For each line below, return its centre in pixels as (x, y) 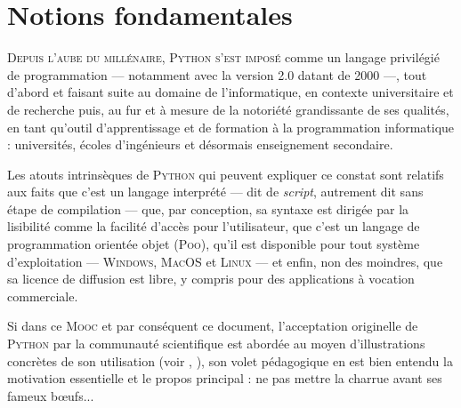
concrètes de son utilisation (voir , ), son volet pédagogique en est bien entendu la (230, 360)
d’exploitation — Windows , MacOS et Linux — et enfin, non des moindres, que (225, 261)
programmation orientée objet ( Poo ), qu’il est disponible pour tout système (214, 244)
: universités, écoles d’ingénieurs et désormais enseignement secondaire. (200, 144)
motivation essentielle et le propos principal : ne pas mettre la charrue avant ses (225, 378)
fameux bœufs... (51, 395)
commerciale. (43, 296)
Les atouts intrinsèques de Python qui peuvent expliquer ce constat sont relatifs (226, 174)
